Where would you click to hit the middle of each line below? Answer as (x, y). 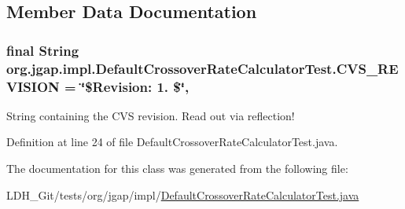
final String (43, 50)
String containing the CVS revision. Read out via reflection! (151, 115)
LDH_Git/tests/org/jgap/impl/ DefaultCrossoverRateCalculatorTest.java (183, 194)
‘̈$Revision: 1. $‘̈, (135, 86)
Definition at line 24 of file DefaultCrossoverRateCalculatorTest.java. (172, 142)
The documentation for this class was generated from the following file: (177, 169)
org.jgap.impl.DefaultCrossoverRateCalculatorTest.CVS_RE (202, 68)
